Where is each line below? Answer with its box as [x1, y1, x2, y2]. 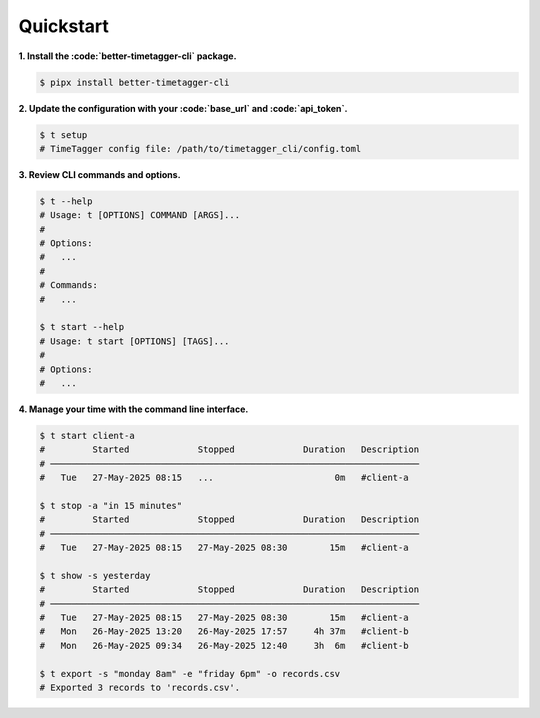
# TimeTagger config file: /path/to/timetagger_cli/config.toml [39, 143, 362, 154]
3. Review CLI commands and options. [18, 168, 181, 180]
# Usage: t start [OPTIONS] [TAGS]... [39, 335, 230, 347]
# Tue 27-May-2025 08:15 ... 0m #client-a [39, 472, 409, 484]
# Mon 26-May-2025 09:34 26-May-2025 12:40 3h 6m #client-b [39, 640, 409, 651]
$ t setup [39, 129, 88, 140]
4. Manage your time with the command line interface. [18, 403, 249, 415]
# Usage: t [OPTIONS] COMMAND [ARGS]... [39, 210, 240, 221]
